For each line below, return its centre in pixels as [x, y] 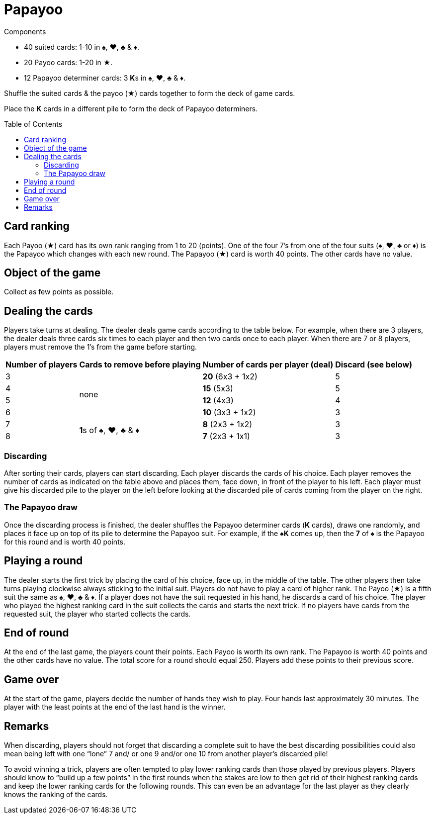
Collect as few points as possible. [59, 292]
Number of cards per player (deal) [268, 365]
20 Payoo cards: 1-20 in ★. [68, 62]
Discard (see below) [374, 365]
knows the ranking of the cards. [56, 795]
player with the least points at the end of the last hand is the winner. [115, 707]
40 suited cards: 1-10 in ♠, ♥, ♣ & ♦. [82, 47]
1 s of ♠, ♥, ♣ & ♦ [109, 430]
